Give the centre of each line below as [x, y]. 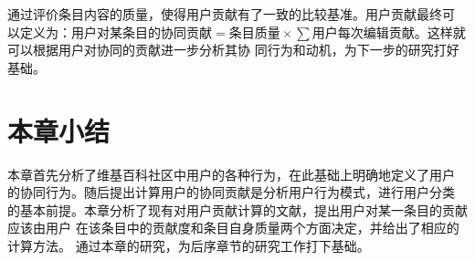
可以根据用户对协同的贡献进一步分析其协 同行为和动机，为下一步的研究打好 [233, 50]
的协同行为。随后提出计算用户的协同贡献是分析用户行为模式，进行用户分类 [231, 192]
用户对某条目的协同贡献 [142, 33]
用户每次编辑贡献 [363, 33]
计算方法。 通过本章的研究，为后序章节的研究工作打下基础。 [189, 245]
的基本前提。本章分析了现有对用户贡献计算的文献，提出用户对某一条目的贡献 [237, 209]
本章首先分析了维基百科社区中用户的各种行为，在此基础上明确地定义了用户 [231, 174]
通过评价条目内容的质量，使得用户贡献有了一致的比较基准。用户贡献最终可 [231, 14]
